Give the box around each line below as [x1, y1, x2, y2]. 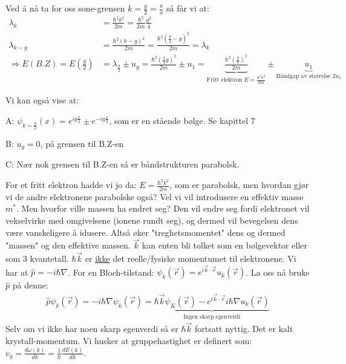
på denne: [12, 279, 48, 291]
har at [5, 265, 28, 278]
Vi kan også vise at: [5, 94, 79, 106]
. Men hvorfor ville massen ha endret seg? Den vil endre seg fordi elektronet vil [16, 202, 310, 215]
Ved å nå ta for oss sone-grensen [5, 2, 125, 14]
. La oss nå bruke [246, 265, 310, 278]
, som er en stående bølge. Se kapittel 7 [109, 114, 255, 126]
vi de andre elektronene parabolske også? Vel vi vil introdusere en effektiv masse [5, 190, 304, 203]
